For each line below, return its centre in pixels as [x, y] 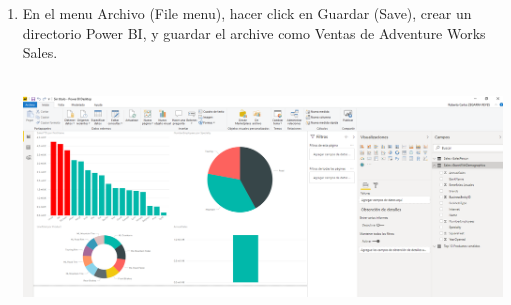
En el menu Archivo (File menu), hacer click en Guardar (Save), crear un [247, 13]
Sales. [40, 52]
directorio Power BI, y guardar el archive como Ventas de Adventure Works [254, 32]
